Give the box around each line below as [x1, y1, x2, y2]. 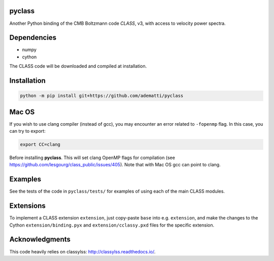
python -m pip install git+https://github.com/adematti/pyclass [20, 93, 184, 99]
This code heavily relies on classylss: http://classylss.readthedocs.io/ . [9, 248, 156, 254]
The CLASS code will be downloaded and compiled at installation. [9, 63, 147, 69]
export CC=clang [20, 142, 61, 147]
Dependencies [9, 33, 57, 42]
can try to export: [9, 128, 46, 134]
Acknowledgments [9, 235, 71, 244]
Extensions [9, 202, 46, 210]
